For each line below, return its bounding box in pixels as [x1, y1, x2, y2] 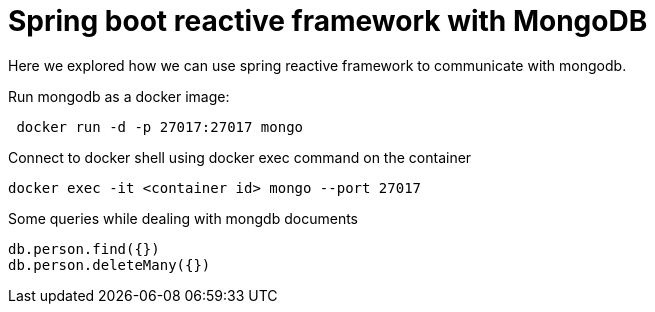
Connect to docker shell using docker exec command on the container [8, 148, 472, 166]
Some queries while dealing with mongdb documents [8, 209, 358, 227]
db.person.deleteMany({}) [8, 256, 211, 273]
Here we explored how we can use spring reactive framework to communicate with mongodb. [8, 56, 627, 74]
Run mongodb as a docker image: [8, 87, 230, 105]
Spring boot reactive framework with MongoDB [8, 4, 648, 38]
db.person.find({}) [8, 240, 160, 257]
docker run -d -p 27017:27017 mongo [16, 118, 304, 135]
